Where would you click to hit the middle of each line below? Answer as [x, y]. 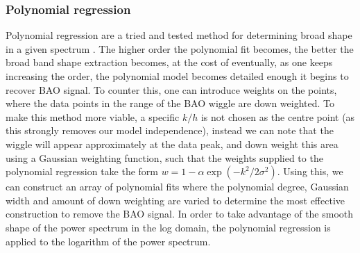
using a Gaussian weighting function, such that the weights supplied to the [164, 157]
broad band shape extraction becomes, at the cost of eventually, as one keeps [169, 62]
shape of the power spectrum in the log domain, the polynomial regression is [168, 227]
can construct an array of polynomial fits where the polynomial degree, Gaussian [177, 187]
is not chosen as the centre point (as [278, 116]
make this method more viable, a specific [93, 116]
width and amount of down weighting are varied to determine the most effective [175, 200]
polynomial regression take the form [82, 171]
